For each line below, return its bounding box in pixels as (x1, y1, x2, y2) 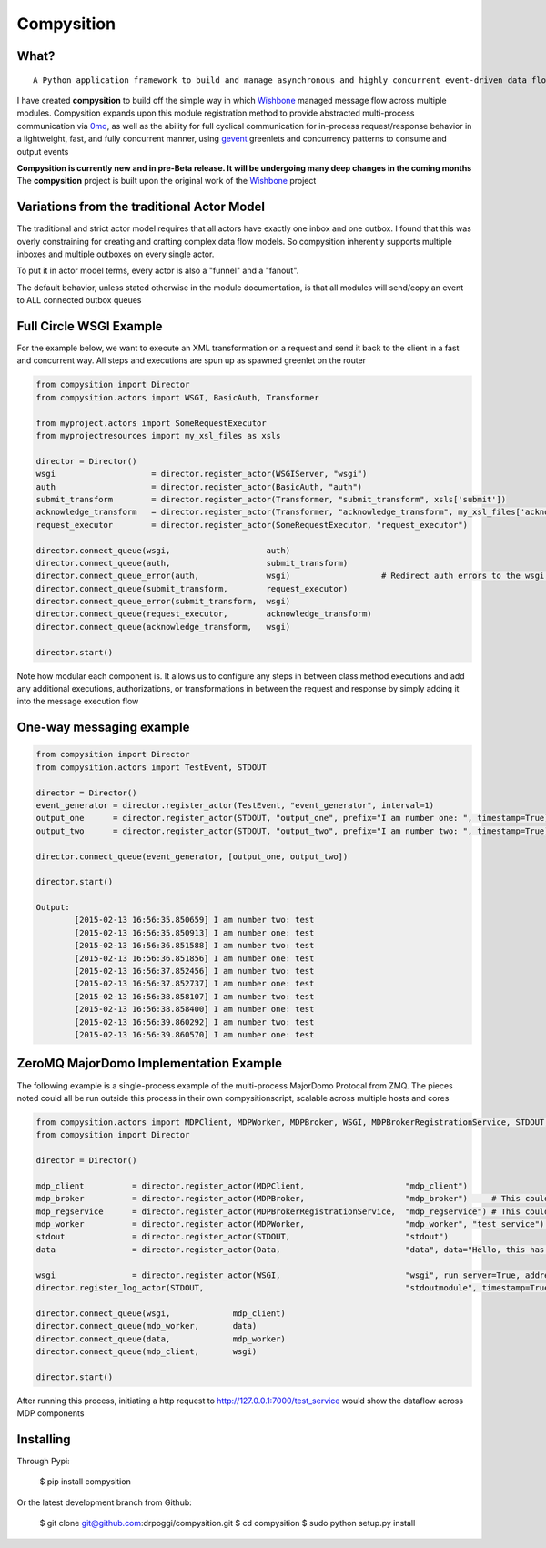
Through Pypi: (16, 1455, 70, 1466)
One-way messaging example (16, 720, 190, 735)
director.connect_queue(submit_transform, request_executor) (35, 583, 349, 593)
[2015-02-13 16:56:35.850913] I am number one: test (74, 927, 315, 937)
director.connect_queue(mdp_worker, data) (35, 1320, 258, 1331)
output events (16, 146, 69, 157)
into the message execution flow (16, 696, 139, 707)
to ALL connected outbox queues (16, 295, 142, 306)
